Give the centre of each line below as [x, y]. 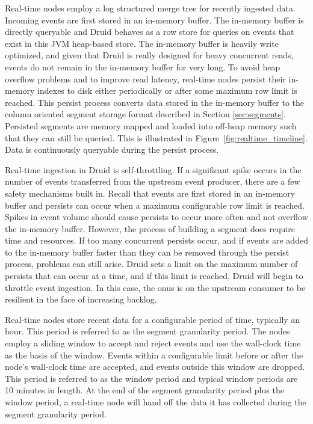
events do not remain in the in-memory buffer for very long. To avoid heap [143, 66]
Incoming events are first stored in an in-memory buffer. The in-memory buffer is [154, 20]
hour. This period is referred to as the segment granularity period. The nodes [147, 331]
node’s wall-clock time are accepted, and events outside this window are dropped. [155, 367]
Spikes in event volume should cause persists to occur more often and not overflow [156, 217]
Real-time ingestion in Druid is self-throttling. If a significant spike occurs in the [153, 169]
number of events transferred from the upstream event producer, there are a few [153, 181]
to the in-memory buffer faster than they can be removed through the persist [147, 252]
